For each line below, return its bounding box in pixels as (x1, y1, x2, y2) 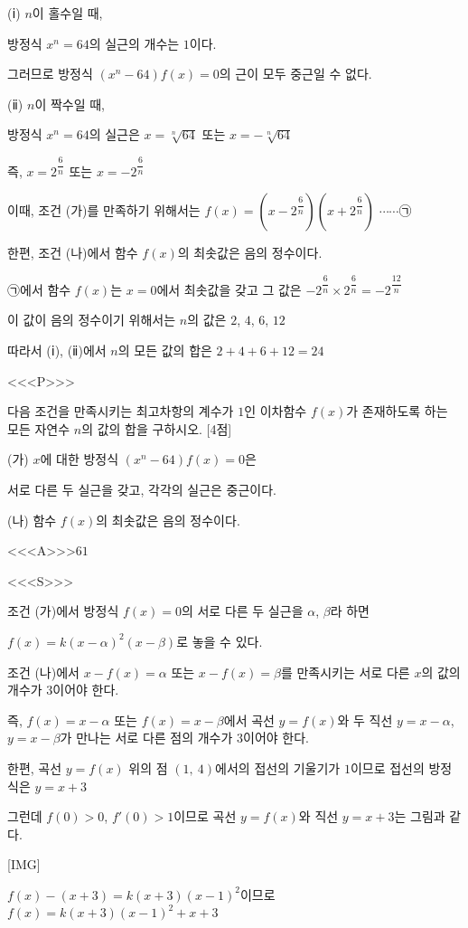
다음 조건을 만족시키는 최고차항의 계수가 (7, 402, 234, 421)
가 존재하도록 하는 (346, 402, 448, 421)
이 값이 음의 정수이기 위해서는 (7, 310, 176, 329)
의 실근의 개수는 (89, 33, 180, 52)
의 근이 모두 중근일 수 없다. (219, 64, 372, 83)
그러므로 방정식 (7, 64, 93, 83)
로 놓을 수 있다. (176, 631, 263, 650)
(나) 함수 (7, 510, 57, 529)
